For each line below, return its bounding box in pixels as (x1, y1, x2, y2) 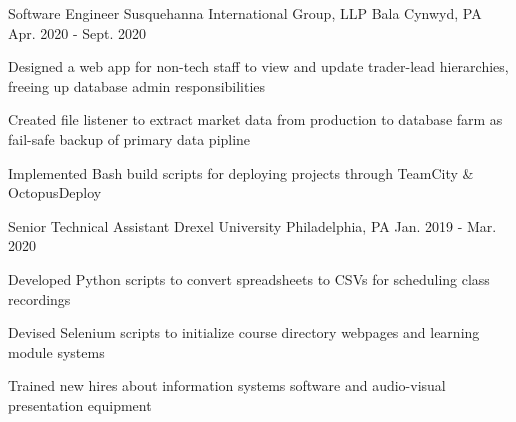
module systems (8, 341, 105, 362)
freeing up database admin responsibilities (8, 75, 266, 96)
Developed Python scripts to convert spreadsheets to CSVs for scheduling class (8, 268, 490, 289)
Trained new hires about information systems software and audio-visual (8, 375, 446, 396)
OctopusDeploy (8, 182, 102, 203)
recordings (8, 288, 71, 309)
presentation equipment (8, 394, 152, 415)
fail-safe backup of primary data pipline (8, 128, 251, 149)
